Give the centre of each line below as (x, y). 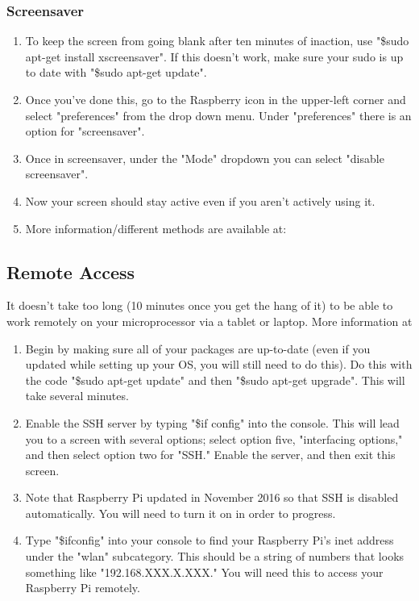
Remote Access (71, 271)
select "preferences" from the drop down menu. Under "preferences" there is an (218, 115)
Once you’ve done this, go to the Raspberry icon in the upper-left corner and (216, 99)
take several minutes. (77, 396)
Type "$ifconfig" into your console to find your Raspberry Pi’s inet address (209, 540)
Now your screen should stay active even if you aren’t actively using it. (200, 200)
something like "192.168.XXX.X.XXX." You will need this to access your (204, 572)
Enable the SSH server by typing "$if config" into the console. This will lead (212, 422)
